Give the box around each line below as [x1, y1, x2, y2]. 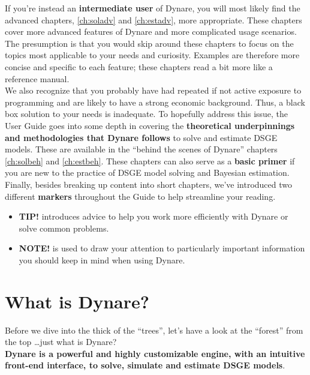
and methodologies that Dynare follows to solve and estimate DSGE [5, 131, 278, 143]
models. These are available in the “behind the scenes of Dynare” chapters [5, 143, 278, 155]
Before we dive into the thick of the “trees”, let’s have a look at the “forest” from [5, 323, 303, 336]
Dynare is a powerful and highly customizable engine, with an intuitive [5, 347, 305, 359]
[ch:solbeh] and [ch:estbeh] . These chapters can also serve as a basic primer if [5, 154, 295, 167]
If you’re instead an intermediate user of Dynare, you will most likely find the [5, 2, 300, 14]
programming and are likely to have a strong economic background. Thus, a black [5, 95, 305, 108]
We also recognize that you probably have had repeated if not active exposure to [5, 84, 302, 97]
